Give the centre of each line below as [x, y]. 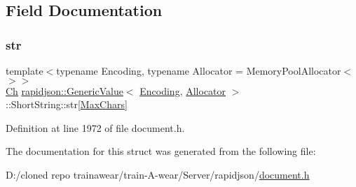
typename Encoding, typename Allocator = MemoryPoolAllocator [199, 70]
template [25, 70]
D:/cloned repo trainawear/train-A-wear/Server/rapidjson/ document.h [158, 174]
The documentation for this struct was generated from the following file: [161, 151]
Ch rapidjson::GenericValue [64, 90]
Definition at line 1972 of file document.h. [95, 127]
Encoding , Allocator [183, 90]
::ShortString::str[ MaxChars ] [67, 104]
